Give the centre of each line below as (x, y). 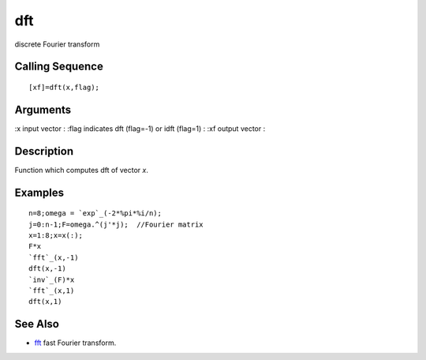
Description (44, 151)
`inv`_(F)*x (52, 279)
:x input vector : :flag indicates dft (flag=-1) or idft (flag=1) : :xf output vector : (140, 128)
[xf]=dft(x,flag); (64, 87)
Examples (39, 192)
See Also (37, 324)
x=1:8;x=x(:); (56, 235)
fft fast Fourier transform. (75, 343)
